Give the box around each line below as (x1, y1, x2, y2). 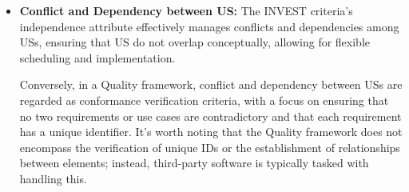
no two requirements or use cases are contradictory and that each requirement (19, 107, 402, 124)
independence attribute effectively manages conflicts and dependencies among (19, 18, 399, 34)
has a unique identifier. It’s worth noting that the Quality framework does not (19, 123, 403, 140)
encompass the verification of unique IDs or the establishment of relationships (19, 138, 400, 155)
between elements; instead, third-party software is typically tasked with (19, 154, 369, 171)
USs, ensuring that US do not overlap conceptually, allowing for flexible (19, 34, 371, 50)
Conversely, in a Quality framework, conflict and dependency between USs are (19, 76, 403, 93)
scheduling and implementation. (19, 49, 176, 66)
